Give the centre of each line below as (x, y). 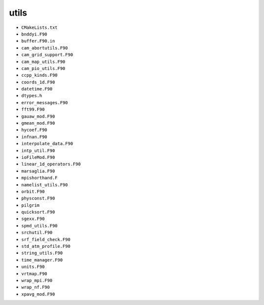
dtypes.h (32, 96)
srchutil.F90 (37, 233)
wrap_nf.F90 (35, 287)
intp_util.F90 (38, 151)
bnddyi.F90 (34, 34)
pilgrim (31, 205)
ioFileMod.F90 (38, 157)
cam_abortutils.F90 (44, 48)
